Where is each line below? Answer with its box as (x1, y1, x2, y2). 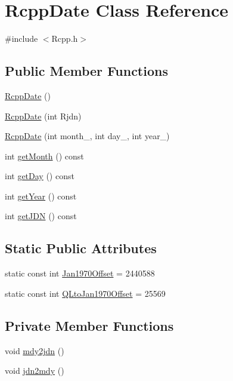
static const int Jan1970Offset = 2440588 (5, 267, 155, 279)
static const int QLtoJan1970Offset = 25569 (5, 287, 166, 299)
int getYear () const (5, 189, 77, 202)
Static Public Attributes (5, 239, 157, 257)
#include (5, 32, 38, 45)
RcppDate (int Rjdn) (5, 109, 82, 122)
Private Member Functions (5, 316, 174, 334)
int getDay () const (5, 170, 74, 182)
